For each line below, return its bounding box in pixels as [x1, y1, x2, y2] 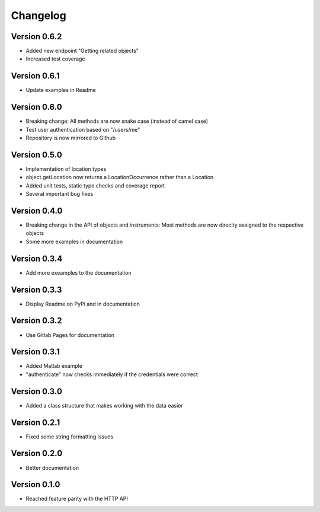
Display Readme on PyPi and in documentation [25, 300, 140, 307]
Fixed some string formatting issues [25, 433, 114, 440]
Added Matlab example [25, 362, 83, 370]
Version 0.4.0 [11, 205, 63, 216]
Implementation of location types [25, 165, 107, 172]
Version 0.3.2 [11, 316, 62, 326]
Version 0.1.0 [11, 479, 60, 489]
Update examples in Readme [25, 87, 96, 94]
